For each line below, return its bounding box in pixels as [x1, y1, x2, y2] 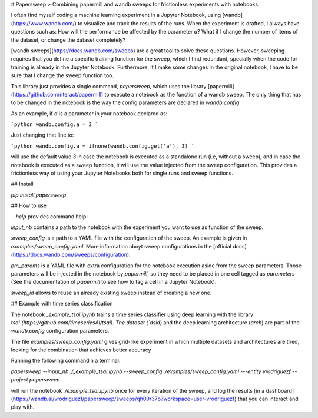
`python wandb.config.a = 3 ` [11, 121, 98, 128]
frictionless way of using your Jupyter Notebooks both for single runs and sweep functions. [11, 170, 234, 177]
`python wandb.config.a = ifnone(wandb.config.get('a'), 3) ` [11, 142, 194, 150]
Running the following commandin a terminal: [11, 357, 121, 364]
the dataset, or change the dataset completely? [11, 36, 126, 44]
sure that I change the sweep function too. [11, 72, 114, 79]
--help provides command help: [11, 213, 88, 220]
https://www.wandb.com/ [12, 19, 75, 26]
